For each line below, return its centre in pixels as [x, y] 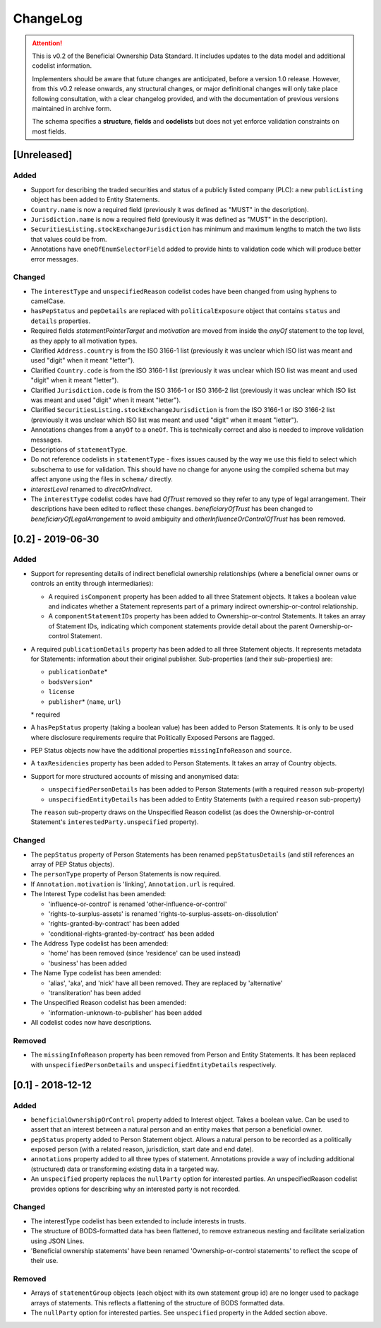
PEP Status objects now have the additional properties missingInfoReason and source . [161, 751]
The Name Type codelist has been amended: [96, 973]
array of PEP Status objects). [72, 864]
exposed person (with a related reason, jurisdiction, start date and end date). [142, 1149]
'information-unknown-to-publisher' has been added [125, 1012]
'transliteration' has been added [95, 993]
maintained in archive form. [72, 108]
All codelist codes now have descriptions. [91, 1023]
